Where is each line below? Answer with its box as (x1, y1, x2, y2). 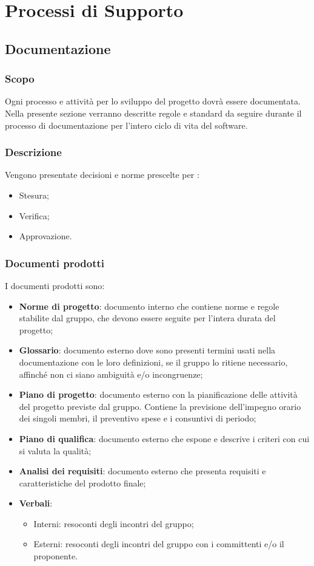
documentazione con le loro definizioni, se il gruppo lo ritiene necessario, (19, 355, 288, 368)
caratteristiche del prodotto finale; (19, 476, 146, 489)
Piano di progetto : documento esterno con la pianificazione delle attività (19, 388, 298, 401)
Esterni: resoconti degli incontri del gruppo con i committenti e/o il (33, 537, 284, 550)
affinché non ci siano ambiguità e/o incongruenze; (19, 367, 203, 380)
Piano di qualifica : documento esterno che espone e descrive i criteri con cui (19, 432, 310, 445)
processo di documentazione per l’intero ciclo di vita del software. (5, 118, 248, 131)
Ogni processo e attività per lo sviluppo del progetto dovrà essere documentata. (5, 95, 301, 107)
